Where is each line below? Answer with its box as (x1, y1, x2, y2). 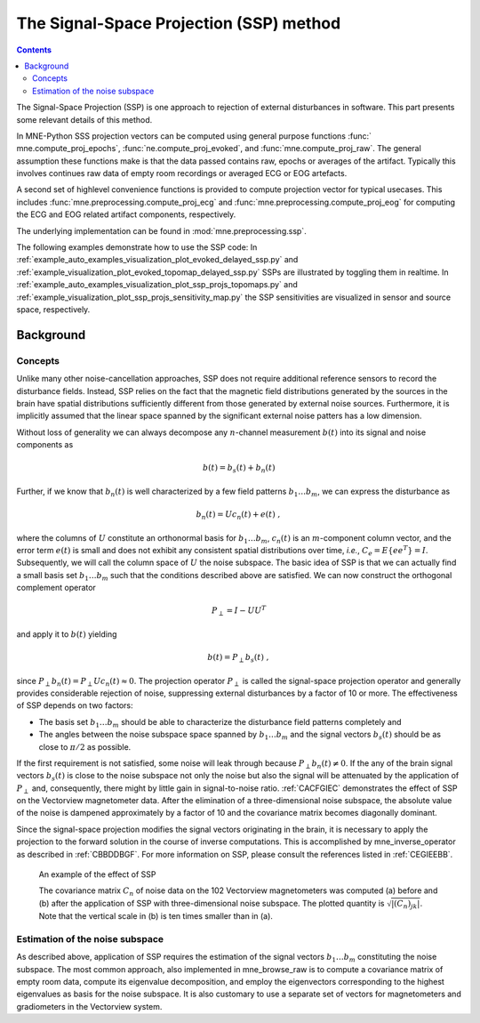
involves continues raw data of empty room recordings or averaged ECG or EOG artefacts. (16, 168, 348, 179)
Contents (16, 44, 52, 55)
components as (16, 439, 74, 450)
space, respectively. (16, 303, 91, 315)
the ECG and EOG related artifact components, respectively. (16, 209, 236, 220)
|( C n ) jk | (391, 898, 420, 911)
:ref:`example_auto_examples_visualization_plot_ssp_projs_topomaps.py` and (16, 279, 298, 290)
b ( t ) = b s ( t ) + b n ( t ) (202, 463, 276, 475)
